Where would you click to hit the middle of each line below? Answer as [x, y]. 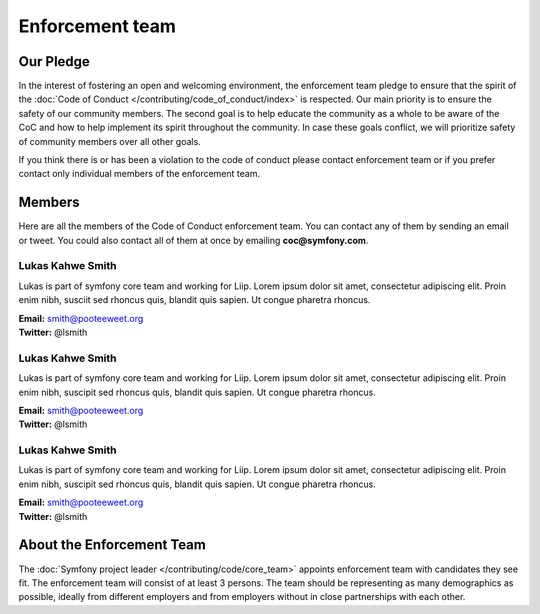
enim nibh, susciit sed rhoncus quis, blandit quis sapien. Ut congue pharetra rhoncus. [194, 300]
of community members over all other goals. [110, 141]
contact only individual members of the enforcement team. [139, 174]
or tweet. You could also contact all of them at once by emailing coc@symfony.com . [193, 240]
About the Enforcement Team [112, 545]
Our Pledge [54, 61]
